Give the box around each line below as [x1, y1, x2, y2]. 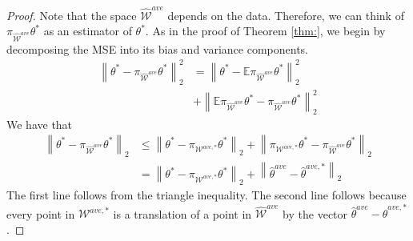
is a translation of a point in [113, 205, 252, 222]
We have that [6, 115, 73, 132]
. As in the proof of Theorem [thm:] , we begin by [145, 22, 386, 39]
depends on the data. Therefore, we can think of [167, 6, 404, 23]
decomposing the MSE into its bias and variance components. [6, 40, 308, 57]
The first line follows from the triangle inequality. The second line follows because [6, 187, 407, 203]
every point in [6, 205, 75, 222]
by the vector [283, 205, 348, 222]
